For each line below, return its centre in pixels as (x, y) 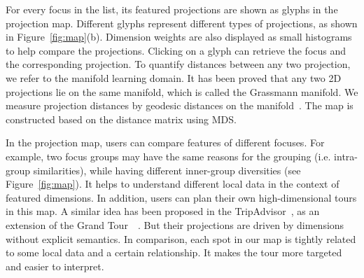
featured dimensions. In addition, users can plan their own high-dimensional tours (181, 197)
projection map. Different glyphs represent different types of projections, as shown (182, 23)
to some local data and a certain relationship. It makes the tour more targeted (174, 252)
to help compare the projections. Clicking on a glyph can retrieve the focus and (176, 50)
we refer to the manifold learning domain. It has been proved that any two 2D (174, 77)
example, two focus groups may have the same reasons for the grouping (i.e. (168, 156)
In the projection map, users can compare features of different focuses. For (165, 143)
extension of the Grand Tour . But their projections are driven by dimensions (175, 224)
